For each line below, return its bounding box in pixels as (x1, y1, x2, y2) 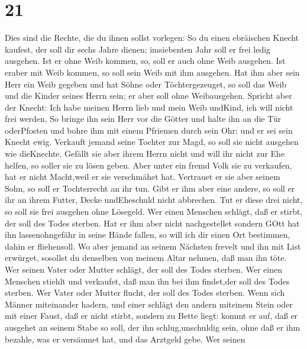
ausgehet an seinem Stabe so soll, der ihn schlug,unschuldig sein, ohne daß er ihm (5, 321, 300, 333)
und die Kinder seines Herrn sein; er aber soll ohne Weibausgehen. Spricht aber (5, 89, 292, 102)
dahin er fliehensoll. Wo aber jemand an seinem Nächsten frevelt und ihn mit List (5, 240, 301, 252)
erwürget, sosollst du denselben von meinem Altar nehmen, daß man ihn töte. (5, 251, 287, 264)
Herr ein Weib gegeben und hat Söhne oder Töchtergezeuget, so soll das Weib (5, 77, 287, 90)
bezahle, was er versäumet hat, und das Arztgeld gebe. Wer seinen (5, 332, 245, 345)
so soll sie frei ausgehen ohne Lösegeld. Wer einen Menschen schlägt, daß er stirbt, (5, 205, 303, 218)
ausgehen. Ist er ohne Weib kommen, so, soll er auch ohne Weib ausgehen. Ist (5, 54, 286, 67)
